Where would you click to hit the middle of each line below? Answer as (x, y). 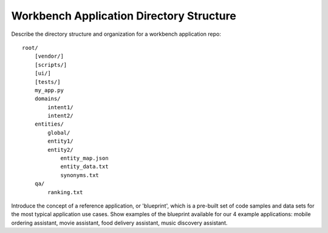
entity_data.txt (84, 167)
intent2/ (60, 116)
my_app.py (49, 90)
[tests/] (47, 82)
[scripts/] (51, 65)
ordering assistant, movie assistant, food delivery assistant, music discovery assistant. (119, 223)
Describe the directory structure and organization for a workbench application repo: (116, 34)
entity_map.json (84, 158)
